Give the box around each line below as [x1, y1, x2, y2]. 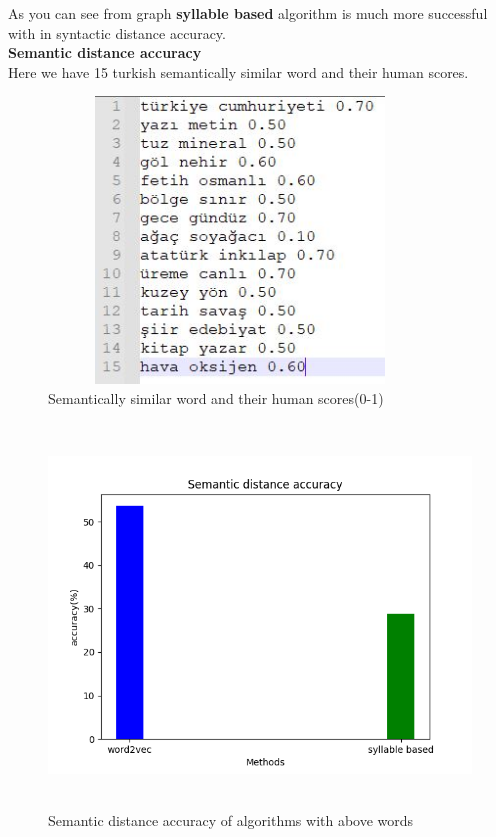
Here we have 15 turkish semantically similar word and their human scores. [8, 61, 469, 82]
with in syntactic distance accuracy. [8, 22, 226, 43]
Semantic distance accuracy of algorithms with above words [48, 810, 414, 831]
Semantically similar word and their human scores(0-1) [48, 387, 384, 408]
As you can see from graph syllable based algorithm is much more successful [8, 3, 488, 23]
